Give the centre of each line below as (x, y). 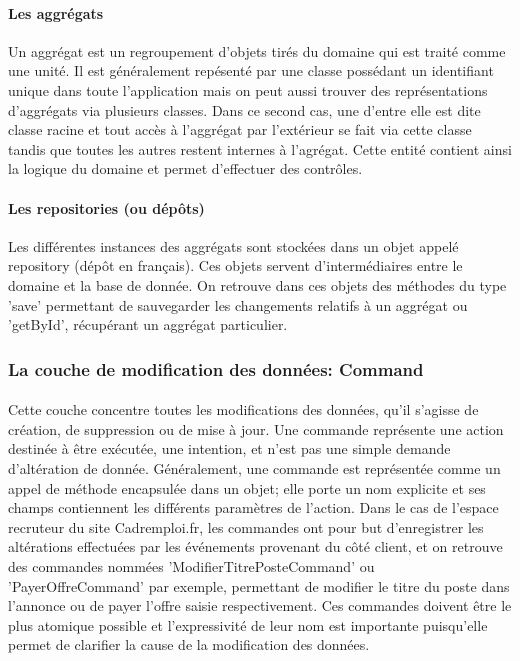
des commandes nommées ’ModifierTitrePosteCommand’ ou (191, 565)
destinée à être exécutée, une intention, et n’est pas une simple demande (229, 448)
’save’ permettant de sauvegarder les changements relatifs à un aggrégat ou (238, 304)
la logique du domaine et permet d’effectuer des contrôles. (185, 168)
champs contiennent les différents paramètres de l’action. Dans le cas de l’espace (253, 507)
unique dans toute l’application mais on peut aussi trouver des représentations (248, 89)
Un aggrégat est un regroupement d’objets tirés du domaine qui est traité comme (257, 50)
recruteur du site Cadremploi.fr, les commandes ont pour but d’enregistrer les (246, 526)
